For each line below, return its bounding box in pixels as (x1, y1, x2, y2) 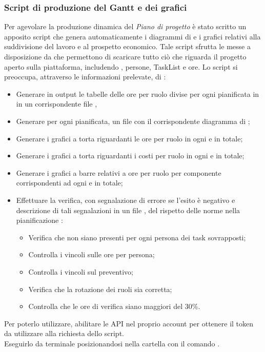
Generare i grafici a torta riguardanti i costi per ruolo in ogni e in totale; (16, 150, 244, 161)
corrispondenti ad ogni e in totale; (16, 177, 123, 188)
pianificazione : (16, 215, 63, 225)
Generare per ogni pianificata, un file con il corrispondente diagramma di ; (16, 115, 250, 126)
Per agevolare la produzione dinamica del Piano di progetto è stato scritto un (4, 21, 247, 32)
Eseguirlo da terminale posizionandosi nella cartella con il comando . (4, 338, 220, 348)
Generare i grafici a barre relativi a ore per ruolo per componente (16, 167, 221, 178)
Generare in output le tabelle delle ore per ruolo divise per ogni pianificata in (16, 88, 259, 99)
